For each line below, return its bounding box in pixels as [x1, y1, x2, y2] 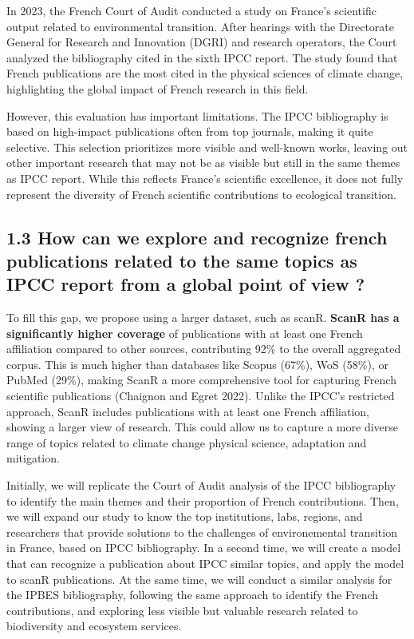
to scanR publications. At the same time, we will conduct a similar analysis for [6, 570, 392, 587]
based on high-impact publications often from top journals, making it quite [6, 123, 373, 140]
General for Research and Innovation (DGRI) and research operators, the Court [6, 34, 397, 50]
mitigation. [6, 450, 60, 466]
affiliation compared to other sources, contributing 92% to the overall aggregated [6, 340, 401, 357]
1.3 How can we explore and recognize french [6, 224, 388, 249]
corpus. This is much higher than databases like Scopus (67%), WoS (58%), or [6, 355, 388, 372]
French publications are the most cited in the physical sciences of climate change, [6, 65, 404, 81]
